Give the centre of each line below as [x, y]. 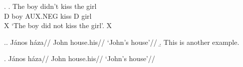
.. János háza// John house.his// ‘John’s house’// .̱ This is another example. [122, 42]
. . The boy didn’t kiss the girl [50, 6]
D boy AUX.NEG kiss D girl [48, 16]
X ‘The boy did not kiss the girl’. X [58, 25]
